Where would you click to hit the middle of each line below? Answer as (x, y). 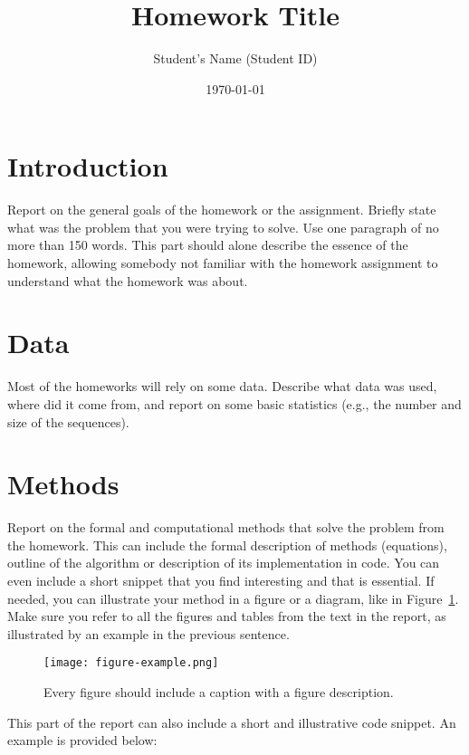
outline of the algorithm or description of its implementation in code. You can (224, 563)
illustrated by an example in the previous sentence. (148, 633)
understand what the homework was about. (128, 280)
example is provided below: (82, 740)
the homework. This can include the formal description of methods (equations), (227, 545)
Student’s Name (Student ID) (235, 58)
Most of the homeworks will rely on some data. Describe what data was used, (222, 386)
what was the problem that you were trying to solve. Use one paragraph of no (223, 227)
